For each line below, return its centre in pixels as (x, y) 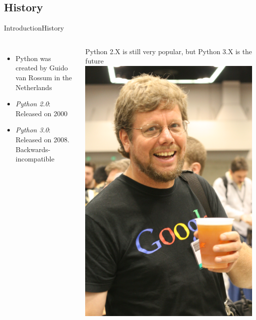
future (95, 61)
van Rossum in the (44, 77)
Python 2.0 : (33, 104)
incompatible (35, 159)
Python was (33, 58)
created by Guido (42, 68)
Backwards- (33, 149)
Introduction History (34, 28)
